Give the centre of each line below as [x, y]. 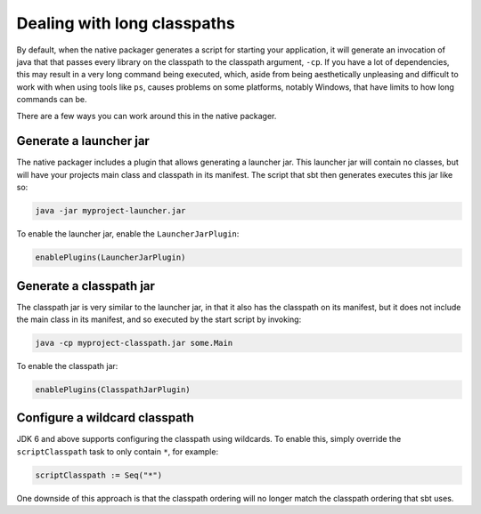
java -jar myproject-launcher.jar [110, 211]
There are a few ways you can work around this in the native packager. [147, 116]
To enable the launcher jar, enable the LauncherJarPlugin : [128, 234]
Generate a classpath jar [86, 286]
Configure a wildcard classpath [106, 418]
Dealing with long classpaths [126, 23]
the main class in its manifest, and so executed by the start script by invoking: [159, 319]
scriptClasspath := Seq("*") [99, 475]
